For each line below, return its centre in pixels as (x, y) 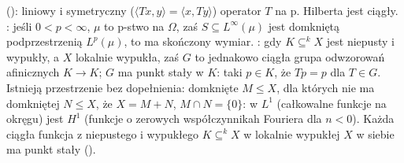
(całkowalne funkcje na (332, 103)
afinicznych (33, 72)
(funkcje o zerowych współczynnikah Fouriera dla (203, 119)
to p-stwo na (134, 26)
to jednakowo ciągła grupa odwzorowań (290, 56)
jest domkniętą (304, 26)
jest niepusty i (360, 41)
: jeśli (19, 26)
